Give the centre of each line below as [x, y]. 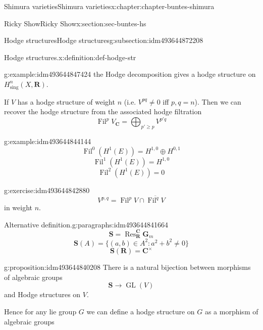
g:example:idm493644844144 [48, 141]
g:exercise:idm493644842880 [47, 190]
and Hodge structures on [42, 294]
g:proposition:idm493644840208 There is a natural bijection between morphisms [127, 267]
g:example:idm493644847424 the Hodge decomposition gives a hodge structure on [130, 74]
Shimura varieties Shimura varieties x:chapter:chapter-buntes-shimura [109, 6]
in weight [18, 207]
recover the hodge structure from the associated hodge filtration [103, 111]
